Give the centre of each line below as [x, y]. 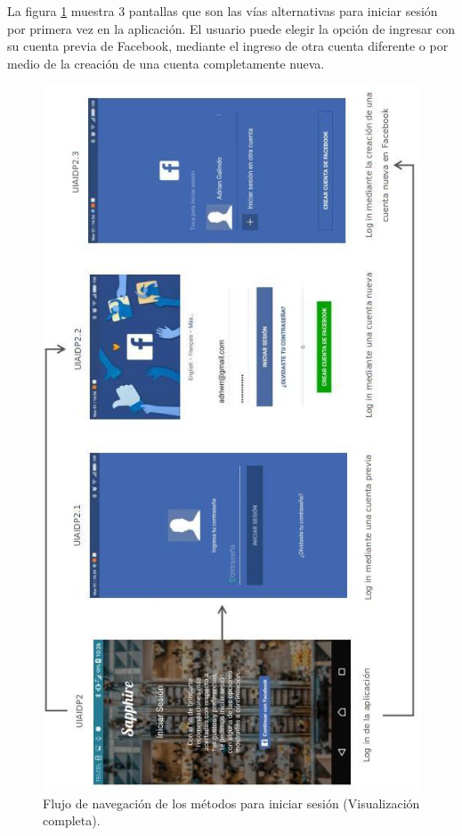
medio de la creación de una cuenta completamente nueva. [166, 63]
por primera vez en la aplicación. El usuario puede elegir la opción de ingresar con [231, 28]
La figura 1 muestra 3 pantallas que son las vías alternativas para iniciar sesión [223, 11]
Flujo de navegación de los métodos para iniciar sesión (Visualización [231, 803]
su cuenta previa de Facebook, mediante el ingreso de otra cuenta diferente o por [228, 46]
